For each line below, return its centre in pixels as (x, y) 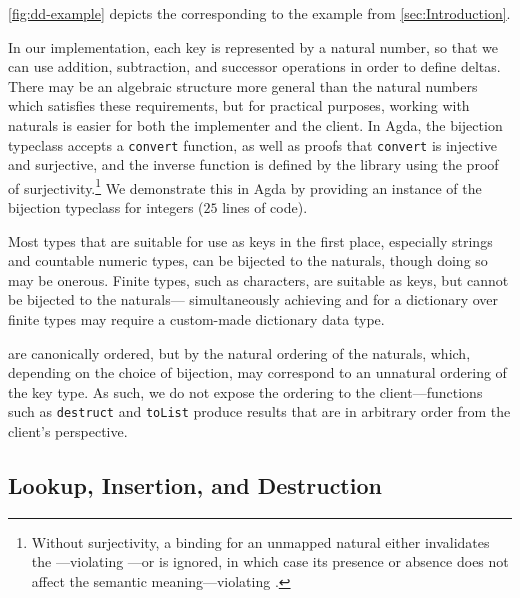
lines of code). (265, 207)
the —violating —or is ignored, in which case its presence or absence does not (270, 561)
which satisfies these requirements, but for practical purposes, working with (239, 105)
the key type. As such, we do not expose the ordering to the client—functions (245, 391)
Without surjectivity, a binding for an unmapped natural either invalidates (260, 541)
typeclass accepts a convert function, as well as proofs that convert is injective (252, 144)
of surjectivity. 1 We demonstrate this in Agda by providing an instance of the (245, 186)
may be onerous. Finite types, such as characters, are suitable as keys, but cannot (258, 279)
